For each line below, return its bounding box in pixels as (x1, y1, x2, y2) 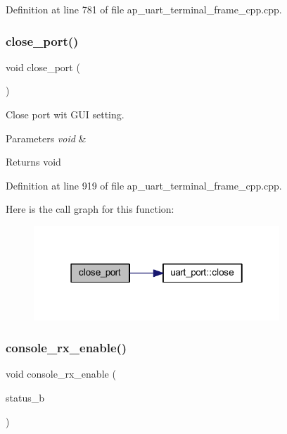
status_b (6, 390, 44, 405)
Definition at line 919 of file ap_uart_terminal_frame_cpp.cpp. (6, 178, 282, 192)
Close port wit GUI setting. (6, 107, 125, 121)
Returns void (6, 154, 61, 169)
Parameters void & (6, 130, 87, 145)
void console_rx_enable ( (6, 366, 116, 381)
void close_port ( (6, 59, 80, 74)
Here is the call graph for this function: (6, 201, 174, 216)
